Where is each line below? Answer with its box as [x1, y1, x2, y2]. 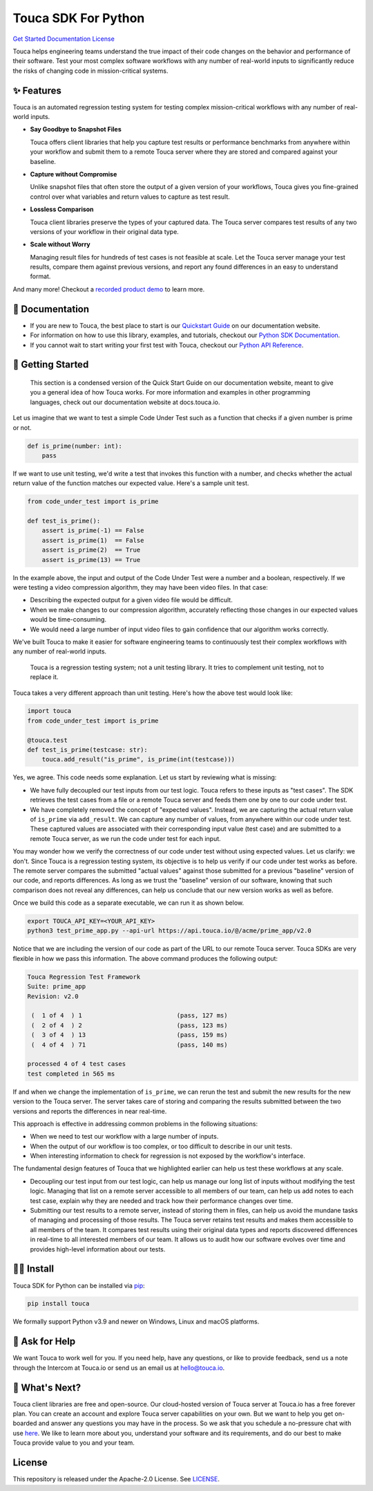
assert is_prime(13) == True [41, 556, 141, 563]
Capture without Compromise [30, 170, 117, 178]
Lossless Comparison [30, 205, 94, 214]
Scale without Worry [30, 240, 91, 248]
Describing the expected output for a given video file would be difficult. [30, 596, 233, 604]
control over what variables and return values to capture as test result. [30, 192, 231, 201]
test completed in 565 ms [27, 1069, 115, 1078]
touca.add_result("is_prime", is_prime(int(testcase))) [41, 755, 236, 763]
